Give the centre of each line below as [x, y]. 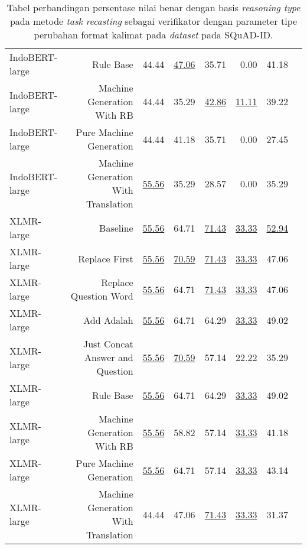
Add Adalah [108, 320]
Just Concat [108, 344]
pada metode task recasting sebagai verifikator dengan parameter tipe [153, 21]
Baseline [116, 228]
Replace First [106, 258]
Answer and [109, 357]
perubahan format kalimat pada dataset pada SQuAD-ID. [153, 35]
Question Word [102, 296]
